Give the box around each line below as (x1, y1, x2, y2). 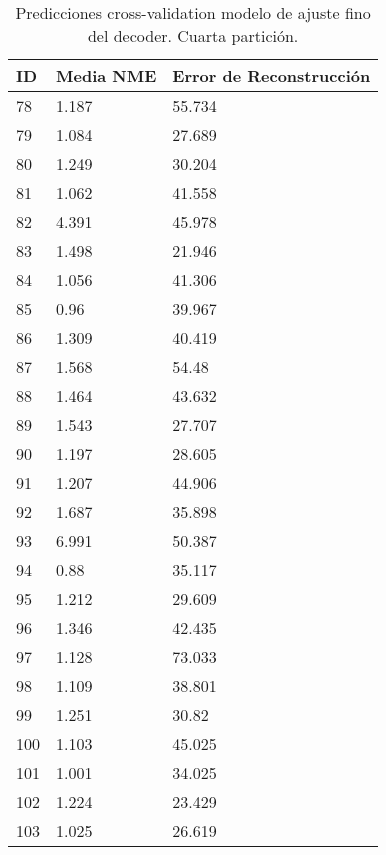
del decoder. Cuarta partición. (87, 24, 299, 47)
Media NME (56, 64, 157, 87)
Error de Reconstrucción (172, 64, 371, 87)
